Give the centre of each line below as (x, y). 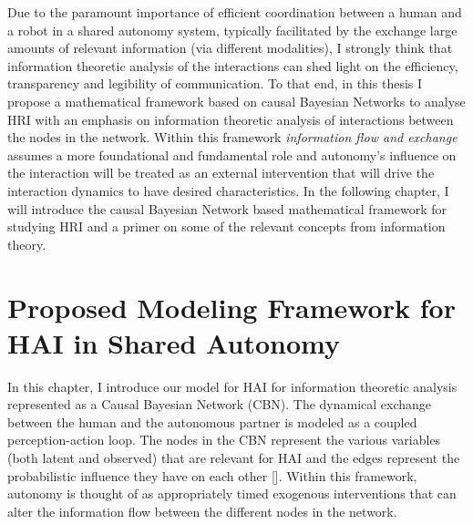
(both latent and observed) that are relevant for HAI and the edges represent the (234, 457)
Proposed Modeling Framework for (231, 307)
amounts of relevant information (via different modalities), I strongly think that (230, 48)
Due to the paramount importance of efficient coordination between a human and (235, 12)
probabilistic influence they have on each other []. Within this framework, (212, 475)
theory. (27, 244)
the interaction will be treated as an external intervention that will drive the (221, 173)
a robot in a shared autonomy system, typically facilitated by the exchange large (232, 30)
